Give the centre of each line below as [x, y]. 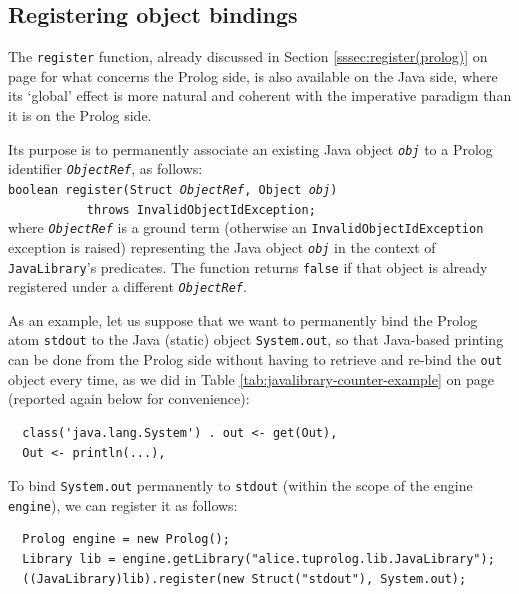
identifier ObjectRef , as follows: [105, 168]
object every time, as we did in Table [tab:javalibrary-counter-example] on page [251, 378]
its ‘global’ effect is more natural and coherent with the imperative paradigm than [260, 95]
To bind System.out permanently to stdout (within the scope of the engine [240, 485]
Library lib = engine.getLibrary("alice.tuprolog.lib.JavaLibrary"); [258, 559]
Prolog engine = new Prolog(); [126, 539]
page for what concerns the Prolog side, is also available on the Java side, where [253, 75]
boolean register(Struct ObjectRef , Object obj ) [173, 189]
